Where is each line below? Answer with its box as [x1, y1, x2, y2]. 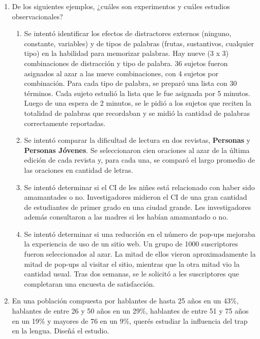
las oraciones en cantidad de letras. [24, 164, 133, 175]
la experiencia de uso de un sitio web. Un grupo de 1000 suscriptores [24, 238, 238, 249]
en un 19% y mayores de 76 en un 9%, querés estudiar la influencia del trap [12, 315, 248, 326]
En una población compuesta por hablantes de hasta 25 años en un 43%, [12, 295, 239, 306]
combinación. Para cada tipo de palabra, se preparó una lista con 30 [24, 78, 237, 88]
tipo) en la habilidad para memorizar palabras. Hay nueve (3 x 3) [24, 48, 229, 58]
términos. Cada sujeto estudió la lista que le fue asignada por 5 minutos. [24, 87, 250, 98]
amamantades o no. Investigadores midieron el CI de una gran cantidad [24, 192, 247, 202]
